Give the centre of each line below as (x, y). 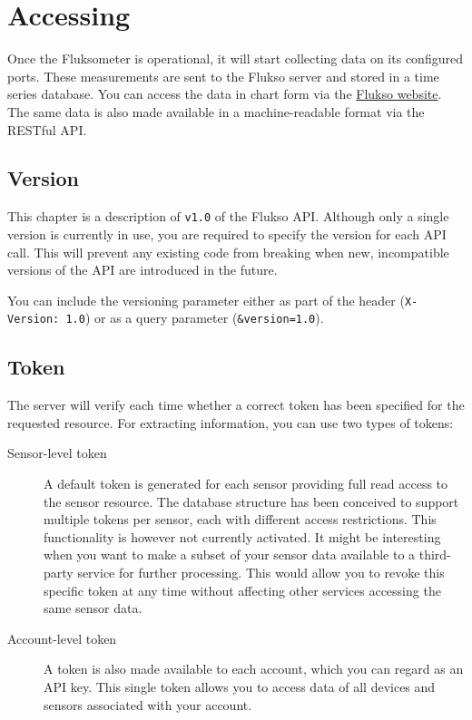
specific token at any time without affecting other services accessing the (242, 590)
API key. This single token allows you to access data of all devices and (240, 686)
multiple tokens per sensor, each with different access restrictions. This (240, 519)
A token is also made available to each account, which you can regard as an (254, 669)
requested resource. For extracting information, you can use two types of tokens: (231, 422)
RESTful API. (47, 129)
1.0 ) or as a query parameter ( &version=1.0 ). (195, 318)
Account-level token (62, 638)
